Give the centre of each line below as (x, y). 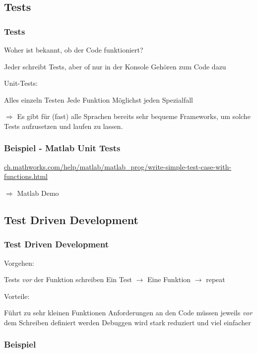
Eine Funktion (169, 279)
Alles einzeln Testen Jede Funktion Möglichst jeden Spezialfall (98, 99)
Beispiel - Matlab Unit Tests (62, 148)
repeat (216, 279)
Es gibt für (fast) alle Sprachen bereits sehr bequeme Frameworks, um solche (134, 116)
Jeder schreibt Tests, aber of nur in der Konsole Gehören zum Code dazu (115, 66)
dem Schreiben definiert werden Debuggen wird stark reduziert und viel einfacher (128, 322)
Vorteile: (17, 296)
